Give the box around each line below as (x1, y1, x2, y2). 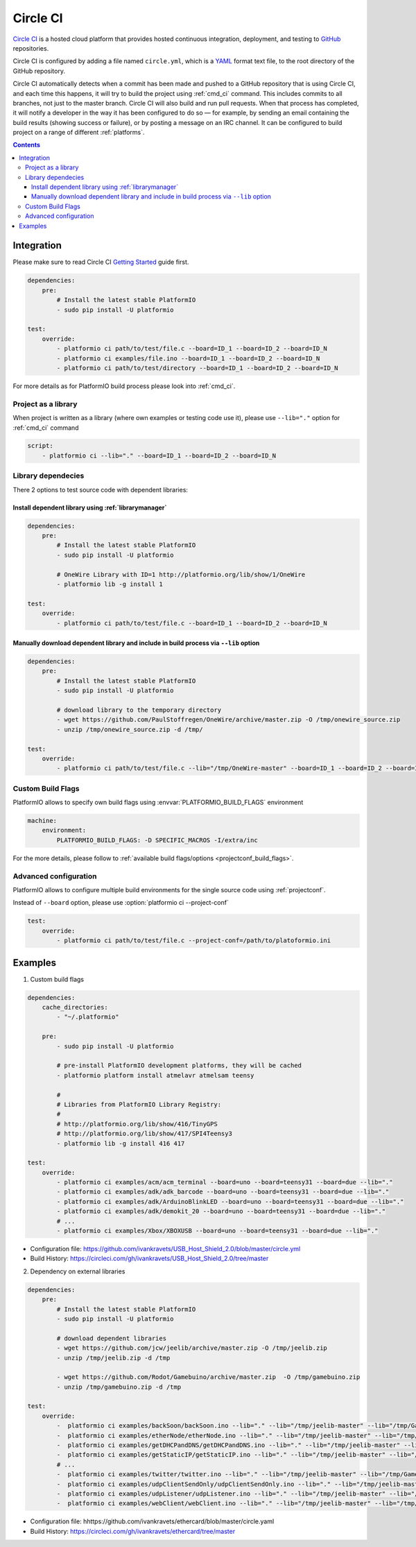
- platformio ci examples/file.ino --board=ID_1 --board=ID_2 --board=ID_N (56, 354, 320, 362)
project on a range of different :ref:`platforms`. (12, 128, 145, 137)
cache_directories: (42, 1003, 109, 1012)
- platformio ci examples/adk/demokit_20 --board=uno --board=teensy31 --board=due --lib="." (56, 1207, 386, 1215)
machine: (27, 817, 58, 825)
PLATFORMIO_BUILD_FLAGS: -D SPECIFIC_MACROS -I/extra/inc (56, 836, 258, 844)
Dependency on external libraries (30, 1267, 125, 1276)
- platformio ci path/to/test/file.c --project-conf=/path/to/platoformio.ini (56, 937, 331, 944)
